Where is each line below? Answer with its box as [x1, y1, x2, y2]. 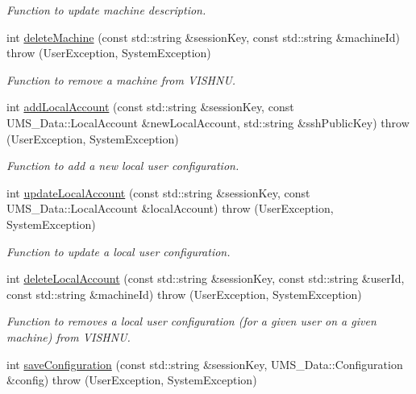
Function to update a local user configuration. [6, 243, 231, 259]
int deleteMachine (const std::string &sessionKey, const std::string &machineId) [6, 28, 401, 45]
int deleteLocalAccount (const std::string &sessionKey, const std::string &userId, [6, 270, 405, 287]
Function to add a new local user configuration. [6, 157, 239, 174]
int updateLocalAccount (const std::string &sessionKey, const [6, 184, 310, 201]
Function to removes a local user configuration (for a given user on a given [6, 313, 376, 330]
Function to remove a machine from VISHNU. [6, 71, 236, 88]
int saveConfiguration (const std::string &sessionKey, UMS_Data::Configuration [6, 355, 403, 372]
